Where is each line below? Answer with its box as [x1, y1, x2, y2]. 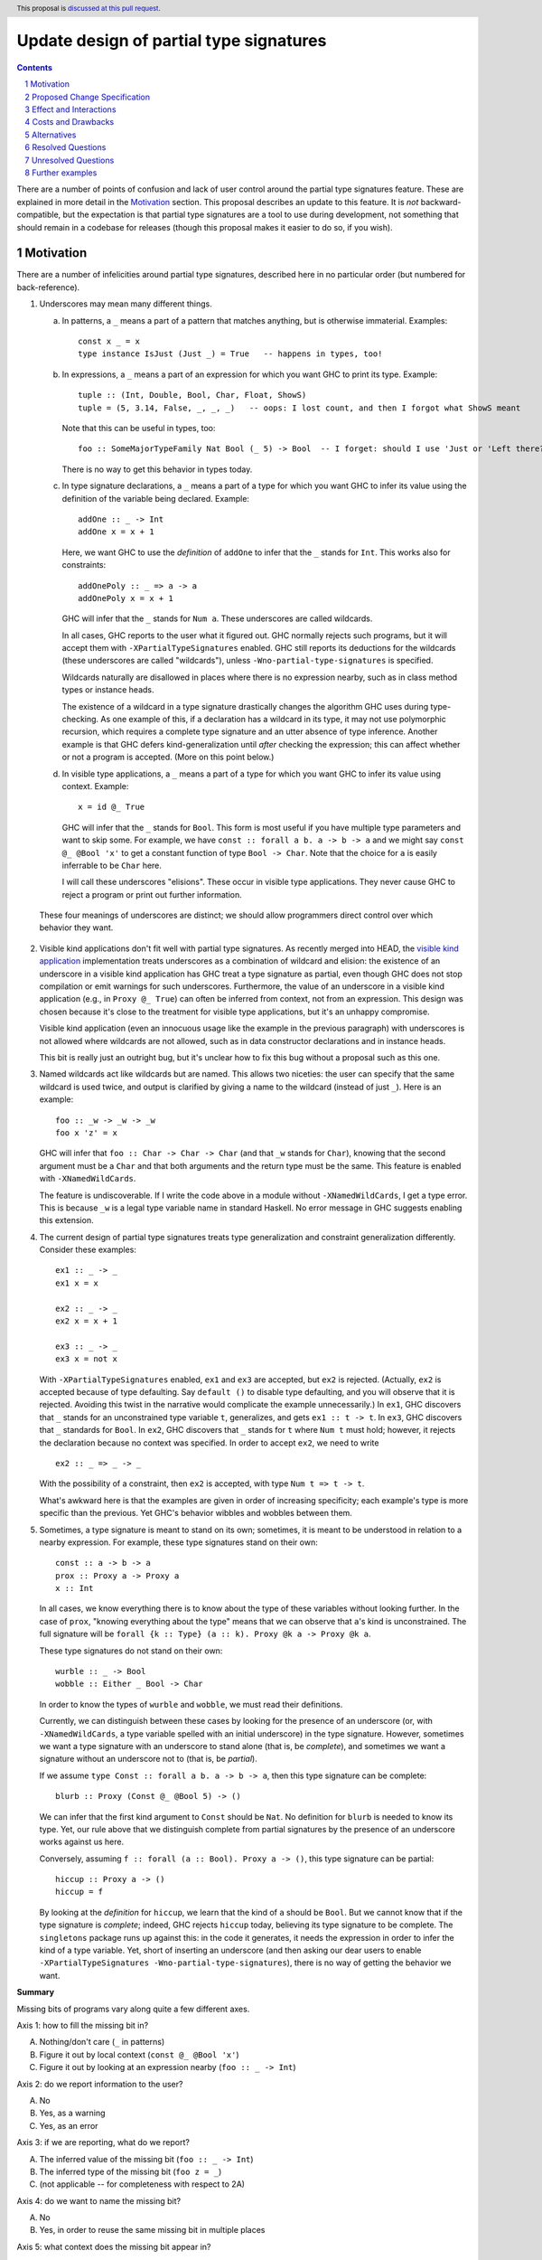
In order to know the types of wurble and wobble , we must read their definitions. [39, 1699, 343, 1709]
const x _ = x [78, 336, 140, 347]
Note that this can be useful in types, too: [61, 422, 216, 433]
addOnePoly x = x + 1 [78, 593, 173, 603]
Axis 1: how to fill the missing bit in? [16, 2020, 149, 2030]
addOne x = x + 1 [78, 527, 154, 537]
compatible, [16, 209, 61, 221]
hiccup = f [55, 1887, 104, 1897]
